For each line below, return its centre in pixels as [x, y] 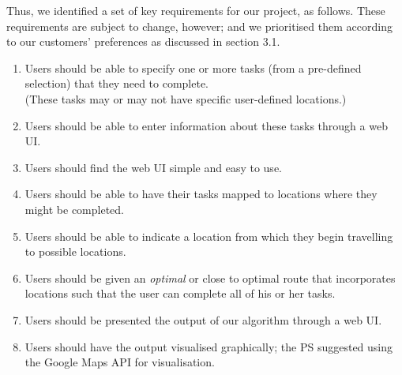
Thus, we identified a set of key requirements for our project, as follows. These [196, 10]
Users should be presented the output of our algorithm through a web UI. [203, 319]
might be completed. [75, 209]
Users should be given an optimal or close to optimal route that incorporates [210, 277]
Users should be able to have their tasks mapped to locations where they [201, 194]
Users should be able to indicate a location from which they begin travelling [209, 236]
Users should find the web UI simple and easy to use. [153, 167]
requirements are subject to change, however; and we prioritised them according [199, 26]
